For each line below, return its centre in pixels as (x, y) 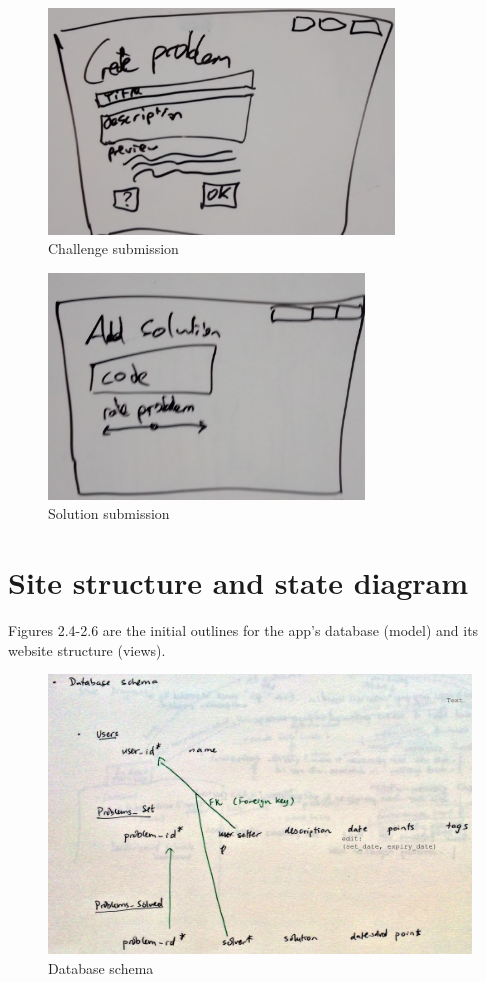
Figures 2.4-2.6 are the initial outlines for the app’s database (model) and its (243, 630)
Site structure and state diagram (238, 582)
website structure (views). (87, 649)
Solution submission (109, 513)
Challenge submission (113, 248)
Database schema (101, 967)
